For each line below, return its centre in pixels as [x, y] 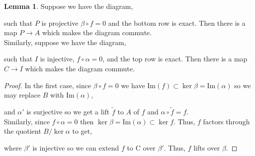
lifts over [207, 147]
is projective [60, 23]
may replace [22, 95]
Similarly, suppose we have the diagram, [65, 42]
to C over [141, 147]
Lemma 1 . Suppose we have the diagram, [69, 6]
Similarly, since [27, 121]
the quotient [23, 131]
